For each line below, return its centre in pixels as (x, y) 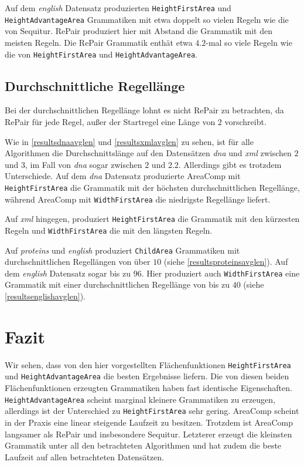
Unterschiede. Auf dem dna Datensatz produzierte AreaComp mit (123, 176)
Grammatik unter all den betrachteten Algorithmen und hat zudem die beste (143, 445)
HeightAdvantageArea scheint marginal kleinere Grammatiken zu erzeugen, (140, 399)
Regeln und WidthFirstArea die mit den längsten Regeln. (109, 230)
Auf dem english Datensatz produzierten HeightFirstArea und (118, 8)
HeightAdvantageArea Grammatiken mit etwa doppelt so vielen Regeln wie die (147, 19)
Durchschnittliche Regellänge (95, 85)
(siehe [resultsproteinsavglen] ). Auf (226, 262)
